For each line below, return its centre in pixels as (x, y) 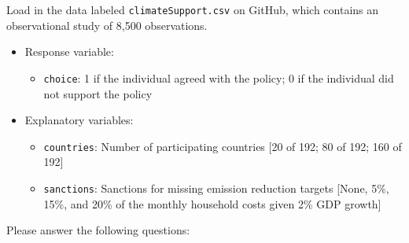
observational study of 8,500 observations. (107, 25)
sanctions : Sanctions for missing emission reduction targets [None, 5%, (216, 188)
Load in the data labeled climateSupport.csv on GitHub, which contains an (193, 9)
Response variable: (69, 52)
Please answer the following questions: (98, 230)
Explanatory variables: (79, 120)
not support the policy (98, 93)
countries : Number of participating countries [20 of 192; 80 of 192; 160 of (223, 146)
